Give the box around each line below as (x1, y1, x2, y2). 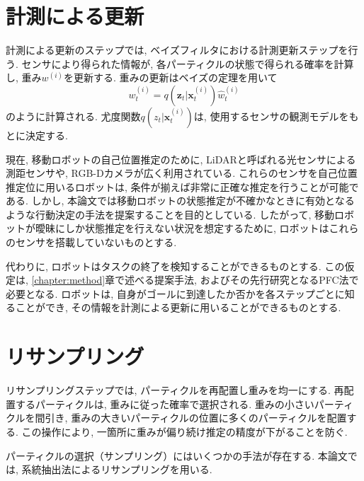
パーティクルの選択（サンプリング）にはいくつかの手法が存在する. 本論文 (6, 448, 348, 463)
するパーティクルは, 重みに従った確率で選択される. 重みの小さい (15, 396, 314, 411)
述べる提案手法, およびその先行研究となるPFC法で (125, 272, 359, 287)
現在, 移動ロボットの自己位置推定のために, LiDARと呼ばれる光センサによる (6, 151, 356, 166)
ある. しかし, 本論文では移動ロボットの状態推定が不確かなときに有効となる (6, 193, 355, 208)
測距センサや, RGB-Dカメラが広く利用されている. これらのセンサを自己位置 (6, 166, 358, 180)
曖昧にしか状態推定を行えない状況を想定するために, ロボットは (35, 221, 329, 236)
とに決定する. (6, 127, 68, 142)
